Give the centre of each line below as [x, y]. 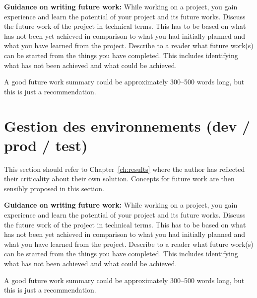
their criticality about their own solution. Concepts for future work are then [119, 179]
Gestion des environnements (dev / [127, 125]
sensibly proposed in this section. [54, 188]
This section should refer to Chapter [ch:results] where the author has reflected [125, 169]
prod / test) [46, 145]
